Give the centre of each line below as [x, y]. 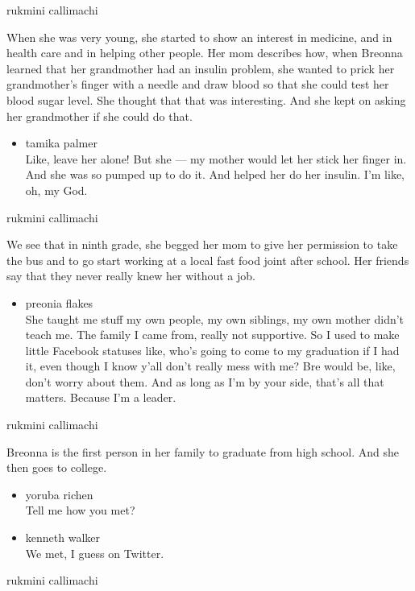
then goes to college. [57, 467]
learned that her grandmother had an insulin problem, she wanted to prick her [201, 68]
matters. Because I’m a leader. [101, 397]
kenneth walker [63, 537]
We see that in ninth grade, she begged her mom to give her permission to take [202, 244]
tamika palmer [61, 143]
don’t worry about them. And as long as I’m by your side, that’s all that [205, 381]
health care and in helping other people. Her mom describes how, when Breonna [205, 53]
